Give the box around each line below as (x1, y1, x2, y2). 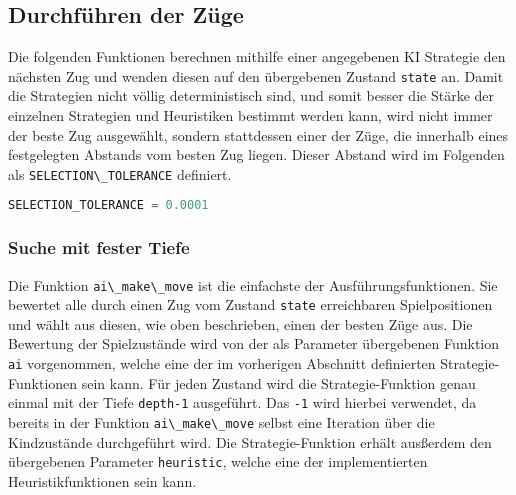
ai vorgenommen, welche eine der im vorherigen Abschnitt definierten (8, 353, 436, 374)
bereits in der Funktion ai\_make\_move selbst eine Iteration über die (8, 411, 435, 432)
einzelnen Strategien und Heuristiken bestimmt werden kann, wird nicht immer (8, 105, 493, 126)
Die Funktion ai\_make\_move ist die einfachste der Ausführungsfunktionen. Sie (8, 274, 498, 295)
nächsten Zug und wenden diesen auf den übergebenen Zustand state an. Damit (8, 65, 504, 86)
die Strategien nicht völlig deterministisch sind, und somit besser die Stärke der (8, 85, 494, 106)
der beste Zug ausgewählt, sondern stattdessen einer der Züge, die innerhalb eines (8, 124, 509, 145)
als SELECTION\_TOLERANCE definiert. (8, 163, 232, 184)
